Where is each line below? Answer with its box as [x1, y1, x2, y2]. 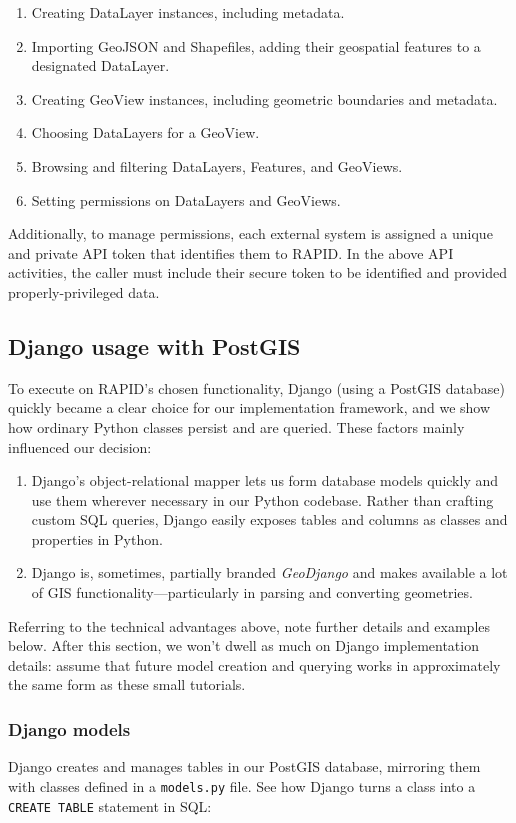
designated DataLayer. [31, 55, 170, 76]
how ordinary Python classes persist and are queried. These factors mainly [8, 416, 465, 437]
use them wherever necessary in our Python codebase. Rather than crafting [31, 489, 494, 510]
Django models [8, 716, 131, 741]
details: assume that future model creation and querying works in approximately [8, 654, 501, 675]
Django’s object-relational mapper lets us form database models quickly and [31, 470, 499, 491]
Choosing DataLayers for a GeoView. [31, 122, 260, 143]
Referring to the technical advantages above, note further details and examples [8, 615, 491, 636]
